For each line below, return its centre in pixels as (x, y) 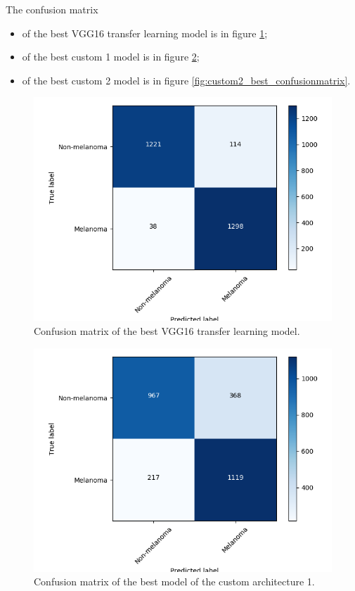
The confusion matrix (52, 9)
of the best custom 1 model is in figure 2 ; (111, 57)
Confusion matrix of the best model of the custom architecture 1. (174, 582)
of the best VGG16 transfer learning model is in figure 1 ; (145, 33)
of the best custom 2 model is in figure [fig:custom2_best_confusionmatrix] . (186, 80)
